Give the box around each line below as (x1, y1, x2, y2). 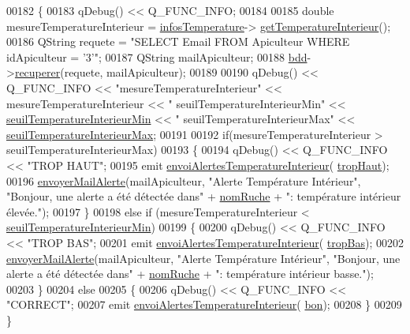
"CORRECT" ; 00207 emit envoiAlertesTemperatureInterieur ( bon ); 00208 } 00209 (6, 296, 402, 313)
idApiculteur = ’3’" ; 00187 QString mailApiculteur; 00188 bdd (6, 48, 307, 65)
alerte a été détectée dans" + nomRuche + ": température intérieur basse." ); (6, 265, 374, 282)
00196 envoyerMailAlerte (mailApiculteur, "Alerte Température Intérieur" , (6, 172, 361, 189)
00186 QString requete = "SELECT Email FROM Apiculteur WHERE (6, 33, 350, 50)
